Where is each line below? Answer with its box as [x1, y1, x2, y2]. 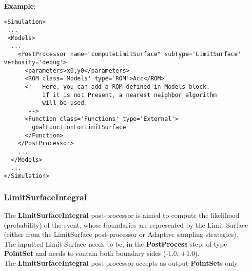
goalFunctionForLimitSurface [32, 124, 126, 131]
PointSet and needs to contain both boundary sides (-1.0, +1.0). [4, 248, 200, 258]
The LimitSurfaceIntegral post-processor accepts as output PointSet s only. [4, 257, 239, 268]
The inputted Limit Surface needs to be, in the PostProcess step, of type [4, 238, 227, 249]
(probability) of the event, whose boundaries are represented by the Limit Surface [4, 219, 248, 230]
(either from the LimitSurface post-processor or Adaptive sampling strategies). [4, 229, 238, 239]
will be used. [42, 99, 88, 107]
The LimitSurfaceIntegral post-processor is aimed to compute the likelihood [4, 210, 240, 220]
